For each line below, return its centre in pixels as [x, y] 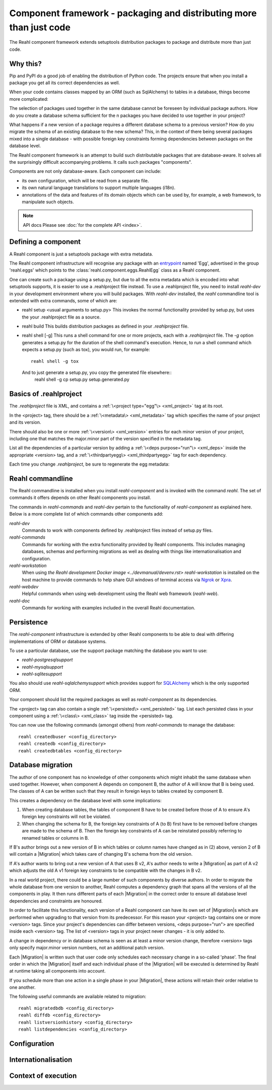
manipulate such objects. [48, 202]
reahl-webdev [24, 587]
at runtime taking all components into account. [57, 971]
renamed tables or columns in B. [55, 838]
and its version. [25, 422]
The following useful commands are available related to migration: [78, 997]
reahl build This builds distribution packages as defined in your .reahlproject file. [105, 326]
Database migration [41, 765]
